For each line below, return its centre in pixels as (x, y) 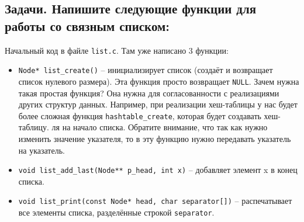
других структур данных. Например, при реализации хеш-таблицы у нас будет (158, 104)
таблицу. (34, 127)
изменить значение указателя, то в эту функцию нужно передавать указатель (155, 138)
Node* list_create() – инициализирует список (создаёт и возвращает (146, 70)
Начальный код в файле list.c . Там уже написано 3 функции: (117, 50)
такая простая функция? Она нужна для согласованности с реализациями (149, 93)
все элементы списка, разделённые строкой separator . (116, 212)
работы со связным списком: (87, 25)
